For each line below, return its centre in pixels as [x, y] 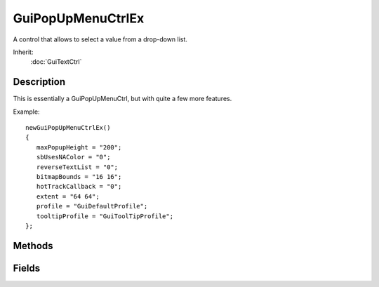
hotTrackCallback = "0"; [79, 187]
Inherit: [23, 52]
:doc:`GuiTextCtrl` [56, 62]
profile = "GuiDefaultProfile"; [92, 206]
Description [39, 82]
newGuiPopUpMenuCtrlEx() [68, 128]
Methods [33, 246]
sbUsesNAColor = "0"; [73, 157]
